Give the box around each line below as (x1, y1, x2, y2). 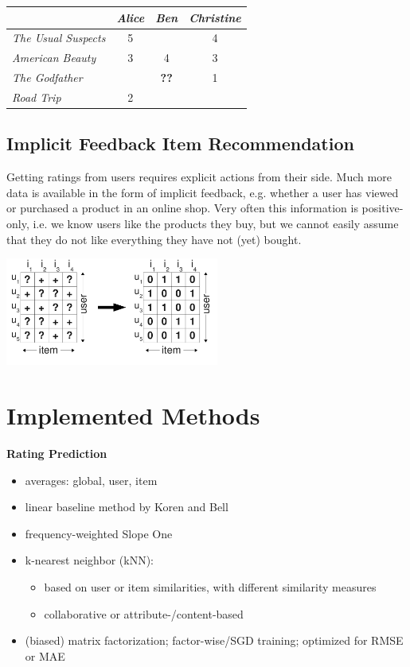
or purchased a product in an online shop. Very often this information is (6, 200, 358, 216)
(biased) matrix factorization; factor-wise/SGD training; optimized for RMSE (25, 632, 404, 649)
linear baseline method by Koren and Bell (25, 498, 228, 515)
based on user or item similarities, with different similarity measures (44, 578, 377, 595)
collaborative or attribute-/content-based (44, 605, 244, 622)
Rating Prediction (6, 444, 107, 461)
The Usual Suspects (12, 29, 106, 46)
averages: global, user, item (25, 471, 158, 488)
